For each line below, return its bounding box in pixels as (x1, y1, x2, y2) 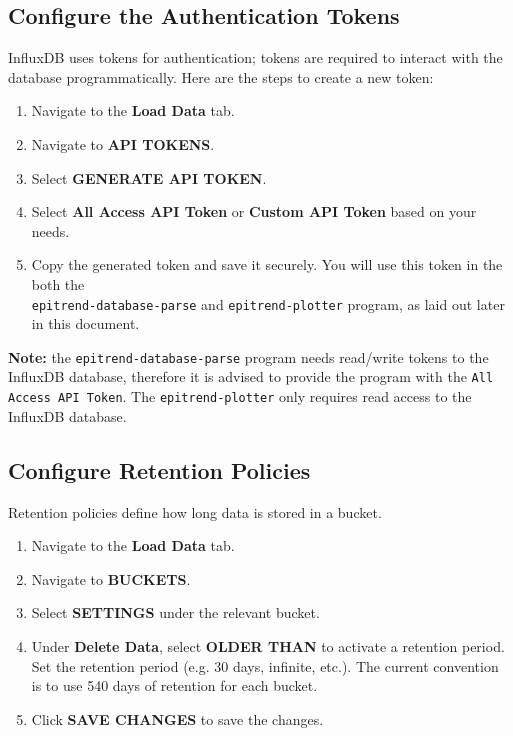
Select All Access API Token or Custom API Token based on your (31, 201, 477, 222)
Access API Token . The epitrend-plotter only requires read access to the (8, 386, 472, 407)
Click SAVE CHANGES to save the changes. (31, 708, 324, 729)
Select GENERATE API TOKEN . (31, 167, 267, 188)
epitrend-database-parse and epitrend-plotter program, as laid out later (31, 293, 505, 314)
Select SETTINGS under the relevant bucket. (31, 602, 320, 623)
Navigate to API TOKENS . (31, 133, 215, 154)
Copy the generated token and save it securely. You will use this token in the (31, 254, 503, 275)
